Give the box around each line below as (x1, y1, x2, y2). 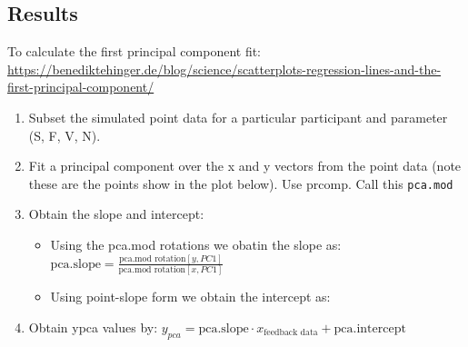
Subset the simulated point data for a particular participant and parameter (28, 107, 448, 126)
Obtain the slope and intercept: (28, 204, 204, 223)
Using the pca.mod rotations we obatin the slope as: (50, 235, 342, 254)
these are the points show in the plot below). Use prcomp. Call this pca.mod (28, 173, 453, 193)
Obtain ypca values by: (28, 317, 158, 336)
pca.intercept (334, 322, 406, 335)
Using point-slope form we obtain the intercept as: (50, 287, 331, 306)
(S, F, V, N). (28, 125, 101, 144)
